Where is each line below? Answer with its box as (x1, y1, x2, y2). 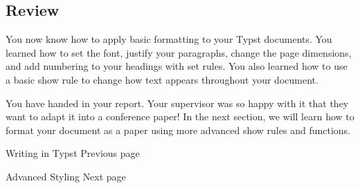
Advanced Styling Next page (6, 169, 126, 183)
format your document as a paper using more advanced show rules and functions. (6, 122, 350, 137)
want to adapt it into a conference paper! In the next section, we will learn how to (6, 109, 354, 124)
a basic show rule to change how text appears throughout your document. (6, 72, 318, 86)
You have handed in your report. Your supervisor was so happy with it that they (6, 95, 349, 110)
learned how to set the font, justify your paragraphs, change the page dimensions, (6, 45, 352, 59)
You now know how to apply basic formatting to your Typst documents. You (6, 32, 332, 46)
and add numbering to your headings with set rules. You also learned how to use (6, 59, 348, 73)
